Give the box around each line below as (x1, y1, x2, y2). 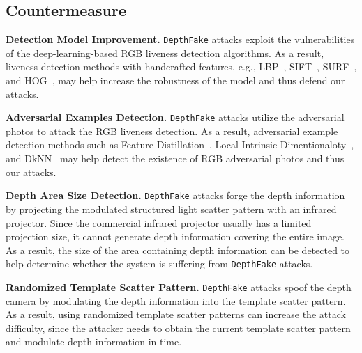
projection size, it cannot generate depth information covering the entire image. (6, 229, 345, 244)
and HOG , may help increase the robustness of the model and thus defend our (6, 73, 345, 88)
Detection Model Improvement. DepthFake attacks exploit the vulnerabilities (6, 32, 355, 47)
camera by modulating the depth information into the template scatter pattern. (6, 293, 346, 308)
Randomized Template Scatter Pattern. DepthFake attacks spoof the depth (6, 279, 352, 294)
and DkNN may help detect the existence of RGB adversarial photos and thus (6, 151, 345, 166)
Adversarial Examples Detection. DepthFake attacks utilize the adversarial (6, 110, 345, 125)
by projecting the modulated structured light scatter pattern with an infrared (6, 201, 337, 216)
